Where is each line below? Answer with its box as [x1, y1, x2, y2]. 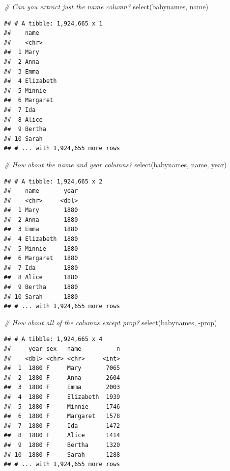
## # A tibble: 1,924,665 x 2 [4, 178, 103, 185]
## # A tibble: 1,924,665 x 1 [4, 20, 103, 27]
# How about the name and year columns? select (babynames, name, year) [4, 159, 227, 169]
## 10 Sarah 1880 [4, 293, 78, 300]
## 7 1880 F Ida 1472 [4, 422, 120, 429]
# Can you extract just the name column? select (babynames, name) [4, 1, 208, 11]
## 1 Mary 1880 [4, 207, 78, 214]
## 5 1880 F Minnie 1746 [4, 403, 120, 410]
